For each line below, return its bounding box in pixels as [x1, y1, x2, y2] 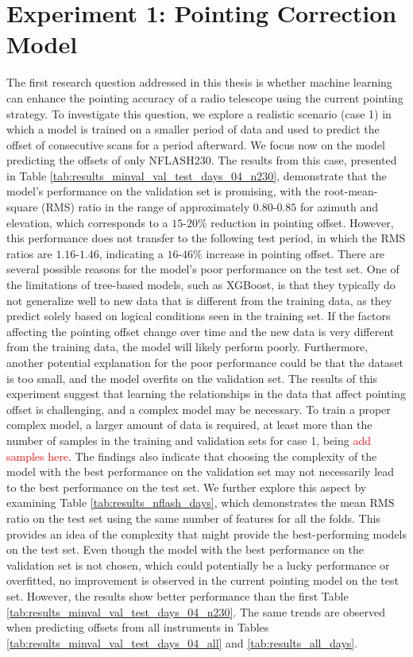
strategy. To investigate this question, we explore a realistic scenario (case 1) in [6, 105, 392, 122]
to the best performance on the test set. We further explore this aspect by [6, 478, 367, 495]
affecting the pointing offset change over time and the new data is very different [6, 323, 395, 339]
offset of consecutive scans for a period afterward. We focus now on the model [6, 136, 385, 153]
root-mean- [324, 183, 378, 199]
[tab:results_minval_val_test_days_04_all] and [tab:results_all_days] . [6, 634, 358, 651]
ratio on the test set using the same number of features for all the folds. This [6, 509, 380, 526]
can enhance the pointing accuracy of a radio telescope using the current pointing [6, 89, 403, 106]
